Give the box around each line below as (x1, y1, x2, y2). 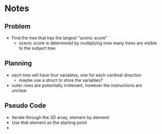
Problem (4, 22, 31, 30)
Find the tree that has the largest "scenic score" (11, 35, 108, 41)
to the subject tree (18, 45, 56, 51)
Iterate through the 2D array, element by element (11, 114, 110, 120)
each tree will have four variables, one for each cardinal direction (11, 72, 142, 78)
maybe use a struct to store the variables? (18, 77, 103, 83)
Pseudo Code (4, 102, 47, 110)
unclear (11, 88, 27, 93)
